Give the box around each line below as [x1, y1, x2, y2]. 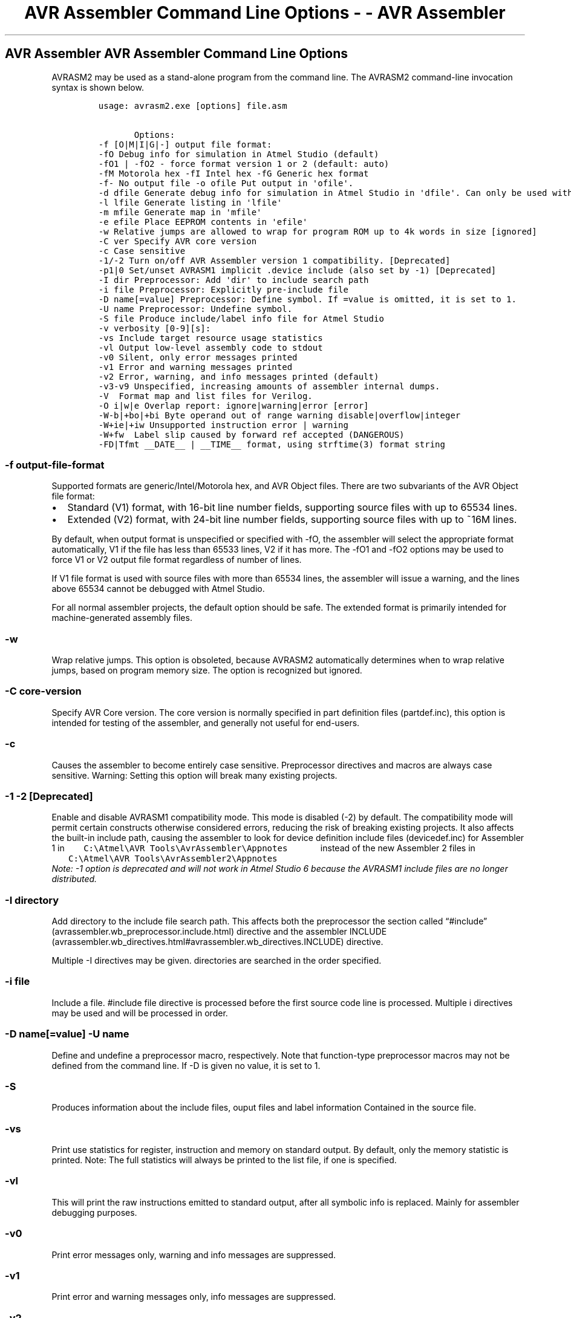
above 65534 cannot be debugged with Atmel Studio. [51, 583, 265, 594]
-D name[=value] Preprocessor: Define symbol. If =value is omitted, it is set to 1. [98, 294, 517, 304]
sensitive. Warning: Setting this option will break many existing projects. [51, 770, 338, 781]
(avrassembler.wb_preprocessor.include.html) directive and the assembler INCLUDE [51, 926, 387, 937]
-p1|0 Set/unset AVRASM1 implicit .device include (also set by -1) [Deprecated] [98, 265, 497, 275]
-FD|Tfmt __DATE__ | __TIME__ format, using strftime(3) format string [98, 439, 445, 449]
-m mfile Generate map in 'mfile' [98, 207, 262, 217]
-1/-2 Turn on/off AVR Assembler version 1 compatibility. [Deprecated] [98, 255, 451, 265]
